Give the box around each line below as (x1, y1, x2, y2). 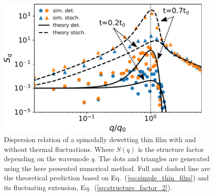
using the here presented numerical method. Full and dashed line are (4, 163, 211, 173)
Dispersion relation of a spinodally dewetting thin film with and (4, 134, 196, 144)
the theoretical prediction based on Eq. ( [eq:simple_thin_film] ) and (4, 172, 209, 183)
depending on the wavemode (4, 153, 89, 164)
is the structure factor (138, 144, 204, 154)
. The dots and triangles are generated (94, 153, 210, 164)
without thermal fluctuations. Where (4, 144, 114, 154)
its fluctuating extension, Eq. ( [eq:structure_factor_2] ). (4, 182, 172, 192)
